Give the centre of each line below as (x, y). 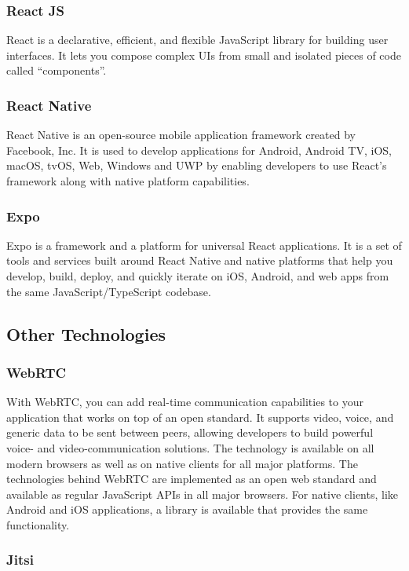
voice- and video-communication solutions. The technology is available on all (190, 447)
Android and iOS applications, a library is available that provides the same (187, 509)
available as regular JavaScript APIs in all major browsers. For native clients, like (203, 494)
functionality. (38, 524)
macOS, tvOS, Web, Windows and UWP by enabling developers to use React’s (197, 165)
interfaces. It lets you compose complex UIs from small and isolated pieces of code (204, 55)
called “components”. (57, 70)
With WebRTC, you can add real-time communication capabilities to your (185, 402)
